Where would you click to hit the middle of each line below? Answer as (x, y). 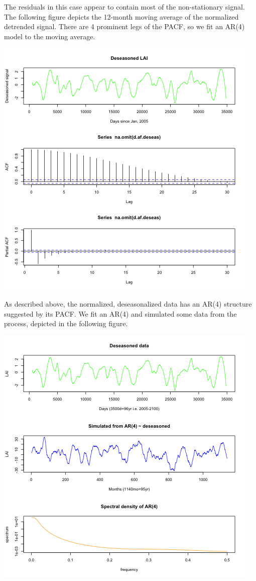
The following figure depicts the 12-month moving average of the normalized (121, 16)
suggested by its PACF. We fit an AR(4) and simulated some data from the (120, 313)
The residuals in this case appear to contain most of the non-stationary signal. (124, 7)
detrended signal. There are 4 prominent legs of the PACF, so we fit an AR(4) (124, 26)
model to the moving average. (50, 36)
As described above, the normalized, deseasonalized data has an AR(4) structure (128, 303)
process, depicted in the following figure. (66, 323)
